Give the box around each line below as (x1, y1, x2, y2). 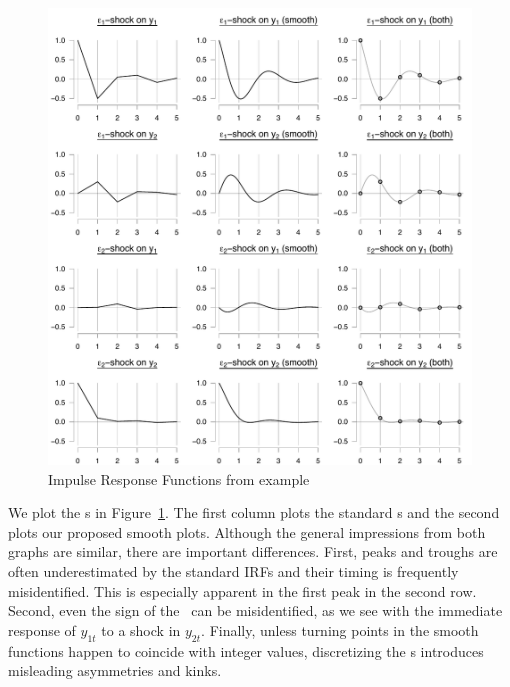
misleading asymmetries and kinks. (8, 660, 222, 681)
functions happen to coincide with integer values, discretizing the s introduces (8, 640, 484, 661)
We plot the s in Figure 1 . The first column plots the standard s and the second (8, 502, 500, 523)
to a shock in (101, 619, 181, 640)
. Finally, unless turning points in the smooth (201, 619, 479, 640)
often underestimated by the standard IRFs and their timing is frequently (8, 560, 459, 581)
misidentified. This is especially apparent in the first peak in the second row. (8, 580, 477, 601)
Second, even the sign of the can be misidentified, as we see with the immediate (8, 600, 503, 621)
